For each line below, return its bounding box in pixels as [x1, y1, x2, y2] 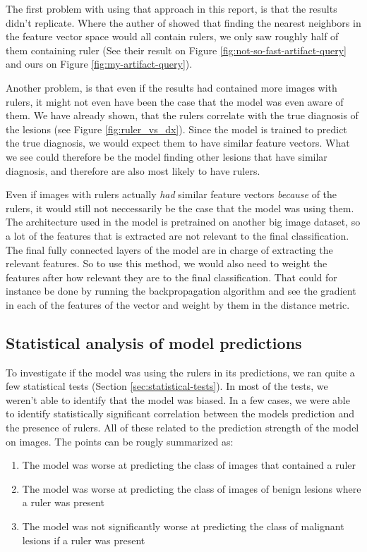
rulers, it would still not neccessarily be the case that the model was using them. [6, 200, 354, 215]
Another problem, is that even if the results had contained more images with [6, 80, 337, 94]
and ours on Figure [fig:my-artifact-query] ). [6, 56, 193, 71]
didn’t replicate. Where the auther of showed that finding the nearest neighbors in [6, 15, 361, 30]
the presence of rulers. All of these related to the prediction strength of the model [6, 420, 359, 435]
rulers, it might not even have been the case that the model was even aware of [6, 94, 344, 109]
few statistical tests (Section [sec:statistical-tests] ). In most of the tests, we [6, 379, 328, 393]
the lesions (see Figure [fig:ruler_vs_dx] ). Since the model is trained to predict [6, 121, 347, 136]
